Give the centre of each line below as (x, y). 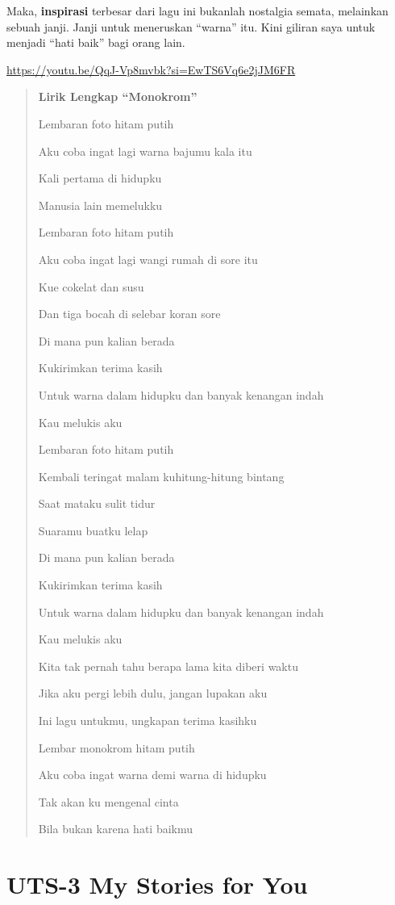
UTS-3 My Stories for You (157, 884)
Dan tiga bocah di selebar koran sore (129, 314)
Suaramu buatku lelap (93, 530)
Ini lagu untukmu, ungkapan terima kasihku (148, 721)
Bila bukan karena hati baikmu (116, 829)
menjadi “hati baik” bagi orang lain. (96, 42)
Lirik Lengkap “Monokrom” (118, 96)
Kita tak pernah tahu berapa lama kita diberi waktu (168, 666)
